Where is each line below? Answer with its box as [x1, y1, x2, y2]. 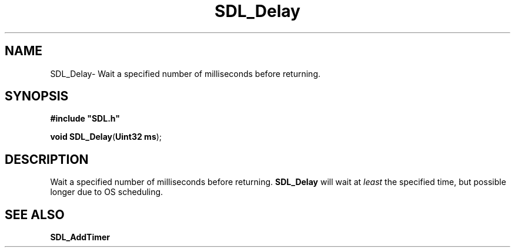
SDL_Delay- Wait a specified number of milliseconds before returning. [50, 68, 321, 79]
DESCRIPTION [5, 152, 89, 167]
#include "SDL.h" [50, 113, 120, 124]
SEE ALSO [5, 207, 65, 222]
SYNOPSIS [5, 89, 69, 104]
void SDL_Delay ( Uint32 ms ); [50, 132, 162, 142]
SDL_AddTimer [50, 232, 110, 243]
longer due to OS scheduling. [50, 187, 163, 197]
